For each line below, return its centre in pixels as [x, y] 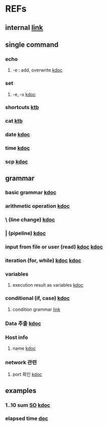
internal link [24, 28]
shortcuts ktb [22, 107]
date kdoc [18, 135]
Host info [17, 337]
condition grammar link [36, 309]
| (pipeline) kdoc [26, 234]
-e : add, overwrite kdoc [37, 70]
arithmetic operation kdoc [38, 206]
